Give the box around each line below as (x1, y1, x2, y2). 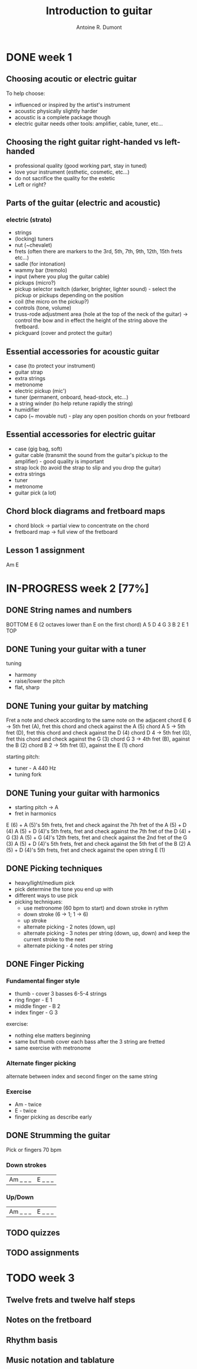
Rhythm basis (6, 1335, 58, 1345)
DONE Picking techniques (6, 863, 103, 873)
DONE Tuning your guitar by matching (6, 701, 149, 711)
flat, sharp (14, 684, 40, 691)
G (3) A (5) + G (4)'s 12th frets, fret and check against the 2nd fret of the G (6, 834, 188, 841)
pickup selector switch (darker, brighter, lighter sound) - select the (14, 285, 176, 293)
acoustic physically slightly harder (14, 107, 98, 115)
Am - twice (14, 1101, 42, 1108)
